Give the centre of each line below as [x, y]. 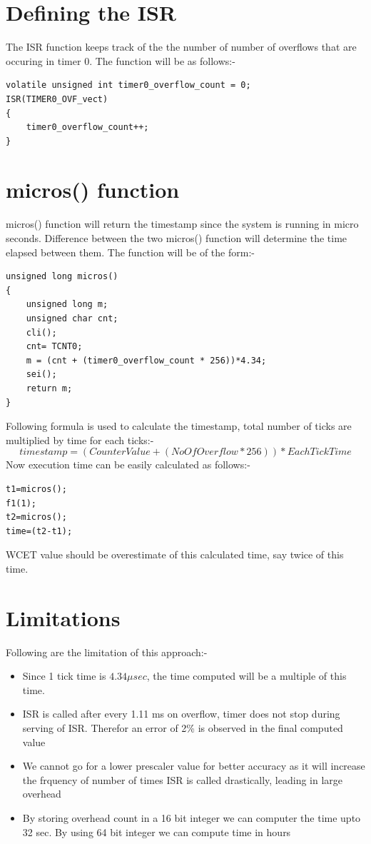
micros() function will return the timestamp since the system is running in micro [182, 224]
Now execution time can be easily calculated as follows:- [128, 464]
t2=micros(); [36, 517]
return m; [49, 388]
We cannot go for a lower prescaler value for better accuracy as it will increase [194, 766]
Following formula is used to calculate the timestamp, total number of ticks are [179, 426]
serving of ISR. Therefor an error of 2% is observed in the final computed [183, 727]
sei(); [41, 375]
